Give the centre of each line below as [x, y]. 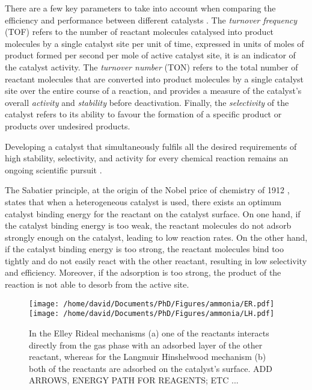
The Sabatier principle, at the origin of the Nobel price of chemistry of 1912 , [147, 190]
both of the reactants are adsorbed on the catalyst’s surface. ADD [151, 368]
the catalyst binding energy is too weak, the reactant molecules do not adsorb [148, 225]
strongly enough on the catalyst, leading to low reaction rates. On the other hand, [156, 237]
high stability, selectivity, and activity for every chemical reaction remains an [147, 158]
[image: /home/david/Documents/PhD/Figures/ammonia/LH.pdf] [152, 314]
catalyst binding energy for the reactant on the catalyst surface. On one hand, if [153, 213]
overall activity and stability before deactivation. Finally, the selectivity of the [147, 102]
